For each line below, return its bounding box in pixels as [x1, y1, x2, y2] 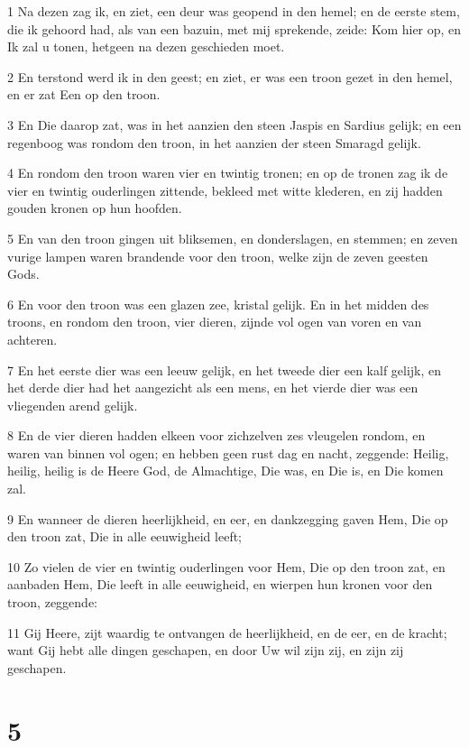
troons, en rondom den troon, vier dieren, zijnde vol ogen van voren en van [7, 312, 422, 331]
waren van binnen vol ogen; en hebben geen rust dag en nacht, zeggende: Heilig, [7, 443, 449, 462]
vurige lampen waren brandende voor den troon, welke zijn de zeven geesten [7, 246, 428, 265]
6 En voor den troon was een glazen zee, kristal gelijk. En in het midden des [7, 294, 429, 313]
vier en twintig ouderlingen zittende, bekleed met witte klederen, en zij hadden [7, 180, 443, 199]
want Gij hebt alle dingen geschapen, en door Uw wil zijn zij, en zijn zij [7, 641, 404, 660]
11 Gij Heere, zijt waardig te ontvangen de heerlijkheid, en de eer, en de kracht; [7, 623, 447, 642]
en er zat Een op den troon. [7, 85, 161, 104]
